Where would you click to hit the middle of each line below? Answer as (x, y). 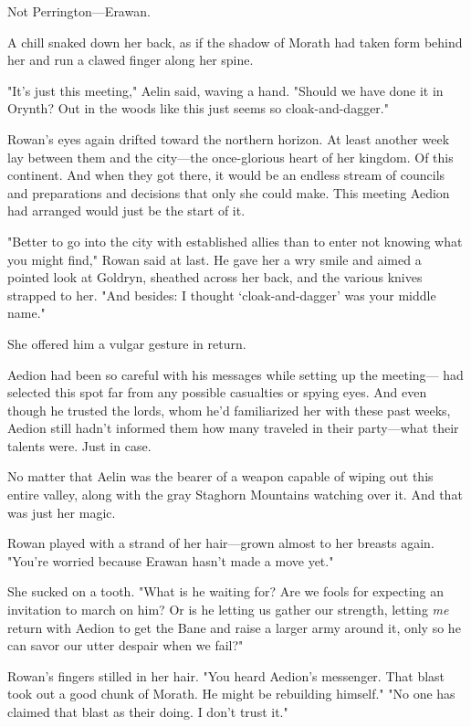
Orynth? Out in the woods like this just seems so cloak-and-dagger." (198, 108)
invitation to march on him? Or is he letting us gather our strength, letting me (228, 610)
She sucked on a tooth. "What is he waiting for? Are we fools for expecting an (226, 591)
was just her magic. (62, 512)
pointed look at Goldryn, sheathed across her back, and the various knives (215, 277)
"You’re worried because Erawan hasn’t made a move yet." (171, 560)
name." (26, 313)
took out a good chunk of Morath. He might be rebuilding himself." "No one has (231, 694)
